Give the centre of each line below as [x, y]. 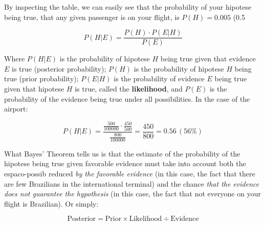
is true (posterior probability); [59, 68]
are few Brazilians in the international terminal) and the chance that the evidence [132, 183]
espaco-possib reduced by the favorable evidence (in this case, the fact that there [130, 174]
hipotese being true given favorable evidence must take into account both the [125, 163]
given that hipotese [34, 89]
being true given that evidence [208, 59]
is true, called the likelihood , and [129, 89]
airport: [16, 109]
